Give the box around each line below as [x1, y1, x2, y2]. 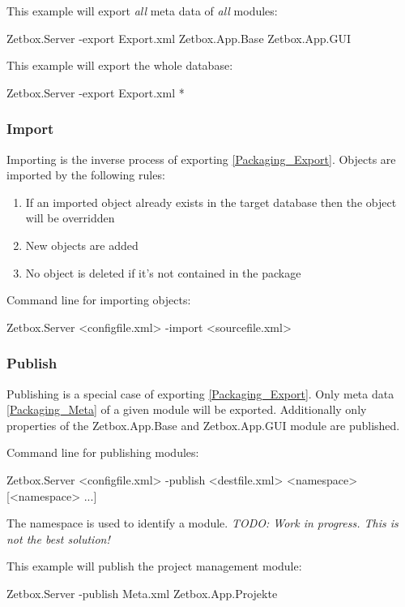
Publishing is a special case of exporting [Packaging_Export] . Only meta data [6, 385, 394, 402]
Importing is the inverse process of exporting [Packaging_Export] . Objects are [6, 150, 396, 167]
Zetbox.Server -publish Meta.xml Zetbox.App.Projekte [6, 584, 278, 601]
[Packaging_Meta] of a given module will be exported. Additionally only [6, 401, 367, 418]
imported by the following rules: [6, 166, 165, 183]
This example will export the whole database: [6, 57, 233, 74]
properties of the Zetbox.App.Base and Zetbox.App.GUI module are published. [6, 416, 400, 433]
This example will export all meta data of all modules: [6, 2, 278, 19]
